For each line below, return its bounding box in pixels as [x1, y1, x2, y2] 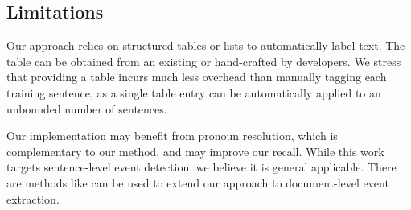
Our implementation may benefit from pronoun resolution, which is [6, 127, 338, 144]
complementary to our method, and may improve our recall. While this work [6, 142, 384, 159]
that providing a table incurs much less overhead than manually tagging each [6, 68, 387, 85]
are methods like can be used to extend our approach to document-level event [6, 174, 389, 191]
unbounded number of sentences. [6, 100, 167, 117]
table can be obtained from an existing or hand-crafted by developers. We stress [6, 52, 401, 69]
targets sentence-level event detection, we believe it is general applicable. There [6, 159, 397, 175]
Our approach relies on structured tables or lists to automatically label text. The [6, 37, 405, 54]
